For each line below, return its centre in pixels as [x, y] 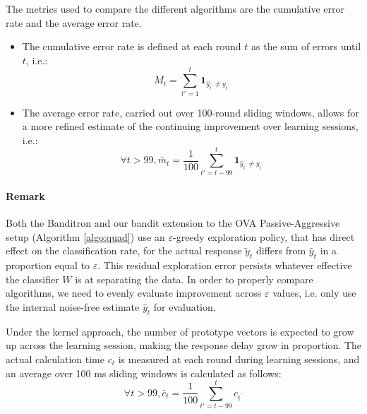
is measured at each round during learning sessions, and [239, 359]
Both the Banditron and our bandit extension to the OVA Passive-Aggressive [173, 223]
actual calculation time [55, 359]
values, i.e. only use [314, 293]
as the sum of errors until [306, 46]
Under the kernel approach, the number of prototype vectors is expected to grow [180, 331]
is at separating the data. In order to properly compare [194, 279]
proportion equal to [48, 265]
